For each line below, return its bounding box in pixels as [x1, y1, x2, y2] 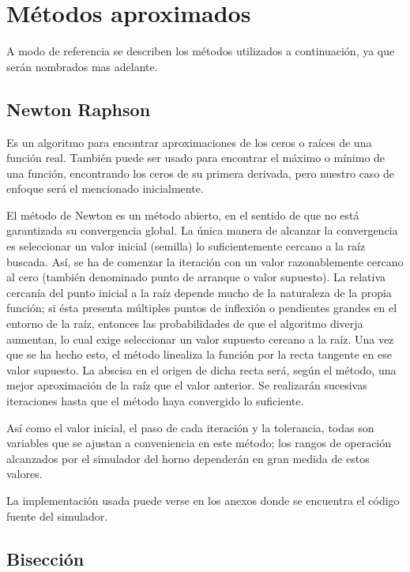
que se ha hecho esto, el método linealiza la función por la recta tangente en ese [6, 346, 392, 363]
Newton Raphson [6, 96, 151, 121]
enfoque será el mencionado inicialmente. [6, 180, 204, 197]
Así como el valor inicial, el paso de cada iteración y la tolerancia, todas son [6, 419, 374, 435]
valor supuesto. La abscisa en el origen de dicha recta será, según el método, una [6, 361, 397, 378]
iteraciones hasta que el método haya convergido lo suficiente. [6, 393, 304, 409]
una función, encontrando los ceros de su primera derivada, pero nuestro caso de [6, 164, 395, 181]
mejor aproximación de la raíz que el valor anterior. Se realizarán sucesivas [6, 377, 367, 393]
